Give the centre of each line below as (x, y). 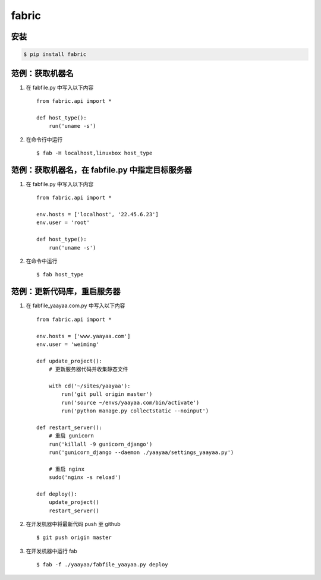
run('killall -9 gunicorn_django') (100, 444)
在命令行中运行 (44, 139)
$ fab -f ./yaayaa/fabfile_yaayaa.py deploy (103, 565)
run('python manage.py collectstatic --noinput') (135, 411)
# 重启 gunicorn (71, 436)
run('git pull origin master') (107, 394)
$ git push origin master (74, 538)
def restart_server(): (70, 427)
